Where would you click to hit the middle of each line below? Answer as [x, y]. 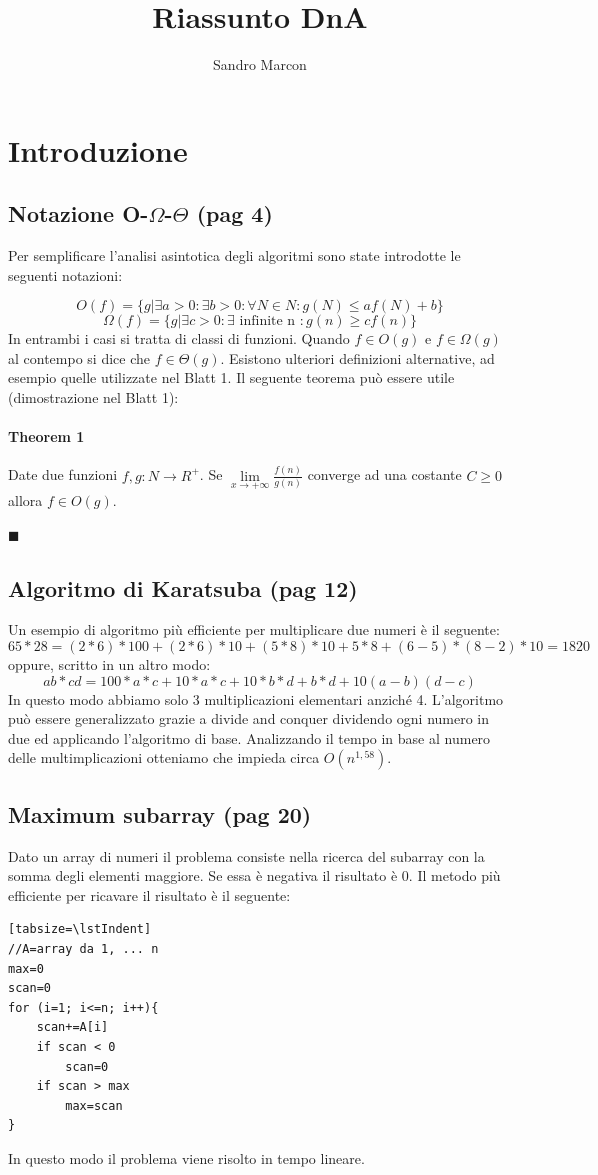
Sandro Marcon [260, 64]
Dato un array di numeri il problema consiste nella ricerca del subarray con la [246, 855]
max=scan [94, 1105]
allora [25, 500]
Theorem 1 [46, 436]
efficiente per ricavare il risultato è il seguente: [149, 894]
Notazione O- [78, 213]
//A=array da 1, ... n [83, 948]
